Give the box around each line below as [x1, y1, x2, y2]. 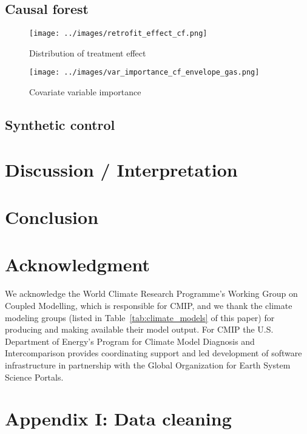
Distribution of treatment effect [29, 46, 146, 59]
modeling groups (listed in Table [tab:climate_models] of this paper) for [5, 311, 275, 324]
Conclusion [5, 205, 99, 229]
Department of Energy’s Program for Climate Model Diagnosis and [5, 334, 255, 347]
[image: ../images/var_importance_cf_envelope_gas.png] [29, 68, 260, 77]
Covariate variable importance [29, 86, 141, 98]
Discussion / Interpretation [5, 157, 238, 181]
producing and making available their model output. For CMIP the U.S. [5, 323, 274, 336]
